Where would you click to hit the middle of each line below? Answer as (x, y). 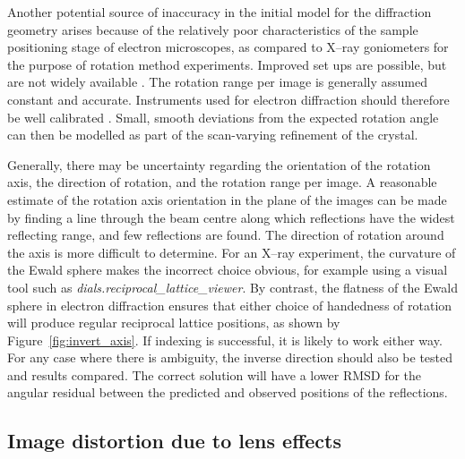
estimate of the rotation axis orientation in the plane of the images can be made (227, 199)
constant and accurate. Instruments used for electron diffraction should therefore (228, 99)
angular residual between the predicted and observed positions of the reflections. (228, 392)
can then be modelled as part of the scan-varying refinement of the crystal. (213, 135)
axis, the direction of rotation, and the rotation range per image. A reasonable (222, 182)
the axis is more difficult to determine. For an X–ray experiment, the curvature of (232, 252)
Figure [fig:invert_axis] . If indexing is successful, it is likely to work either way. (225, 340)
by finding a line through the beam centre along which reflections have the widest (231, 217)
